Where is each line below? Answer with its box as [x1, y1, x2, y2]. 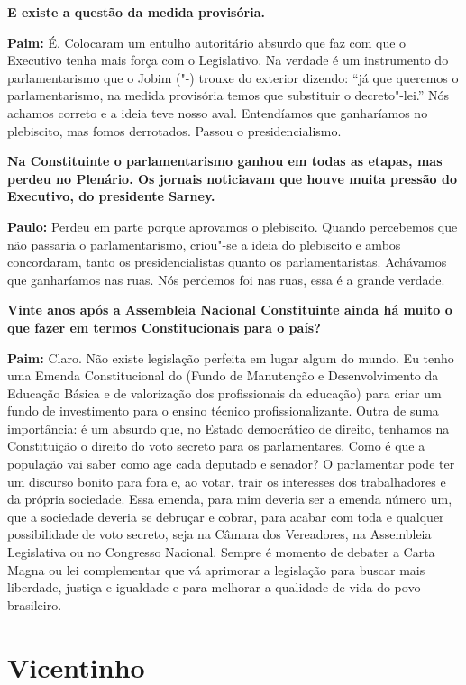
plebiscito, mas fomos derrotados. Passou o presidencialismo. [7, 121, 342, 140]
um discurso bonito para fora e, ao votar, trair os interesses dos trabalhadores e [7, 471, 446, 490]
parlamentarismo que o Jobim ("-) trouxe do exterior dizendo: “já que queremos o [7, 68, 459, 87]
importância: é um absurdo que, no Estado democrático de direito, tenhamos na [7, 418, 450, 437]
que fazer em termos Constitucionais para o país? [7, 317, 321, 336]
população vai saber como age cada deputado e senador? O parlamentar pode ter [7, 454, 455, 473]
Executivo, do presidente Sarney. [7, 187, 215, 205]
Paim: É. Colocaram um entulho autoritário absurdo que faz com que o [7, 32, 407, 51]
